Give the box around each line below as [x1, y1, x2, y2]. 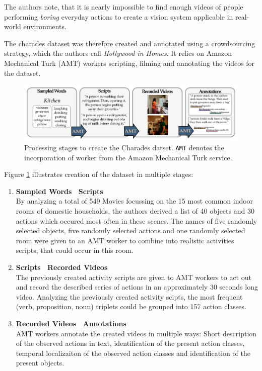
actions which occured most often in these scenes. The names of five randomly [16, 215, 257, 226]
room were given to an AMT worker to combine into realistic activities [16, 235, 234, 245]
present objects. [16, 357, 64, 368]
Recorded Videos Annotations [16, 318, 126, 328]
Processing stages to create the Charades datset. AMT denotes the [24, 142, 224, 152]
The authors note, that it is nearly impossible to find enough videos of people [4, 2, 243, 12]
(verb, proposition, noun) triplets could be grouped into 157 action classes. [16, 301, 246, 312]
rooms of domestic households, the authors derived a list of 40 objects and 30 [16, 206, 254, 216]
